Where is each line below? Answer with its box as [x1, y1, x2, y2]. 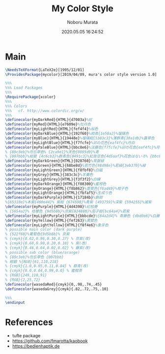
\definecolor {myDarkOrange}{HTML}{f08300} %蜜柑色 [5, 181, 107, 186]
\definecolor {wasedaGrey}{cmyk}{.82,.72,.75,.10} [5, 286, 109, 292]
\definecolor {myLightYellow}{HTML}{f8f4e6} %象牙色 [5, 222, 109, 228]
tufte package [12, 333, 41, 339]
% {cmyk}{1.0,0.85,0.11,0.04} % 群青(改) [5, 264, 89, 268]
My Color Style [51, 3, 114, 14]
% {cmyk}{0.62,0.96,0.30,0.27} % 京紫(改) [5, 236, 91, 241]
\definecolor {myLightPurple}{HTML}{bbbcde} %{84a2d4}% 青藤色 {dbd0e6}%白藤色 [5, 213, 164, 218]
